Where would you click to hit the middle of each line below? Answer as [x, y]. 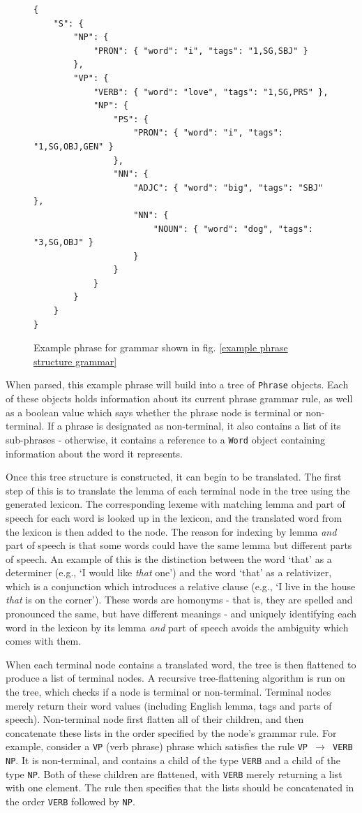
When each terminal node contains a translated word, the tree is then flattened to [181, 664]
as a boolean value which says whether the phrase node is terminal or [154, 412]
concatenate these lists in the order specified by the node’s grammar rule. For [171, 732]
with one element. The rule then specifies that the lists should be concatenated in [180, 788]
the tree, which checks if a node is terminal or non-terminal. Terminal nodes [168, 692]
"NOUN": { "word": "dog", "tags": [233, 229]
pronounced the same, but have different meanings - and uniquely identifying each [181, 614]
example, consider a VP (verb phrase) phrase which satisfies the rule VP [157, 746]
